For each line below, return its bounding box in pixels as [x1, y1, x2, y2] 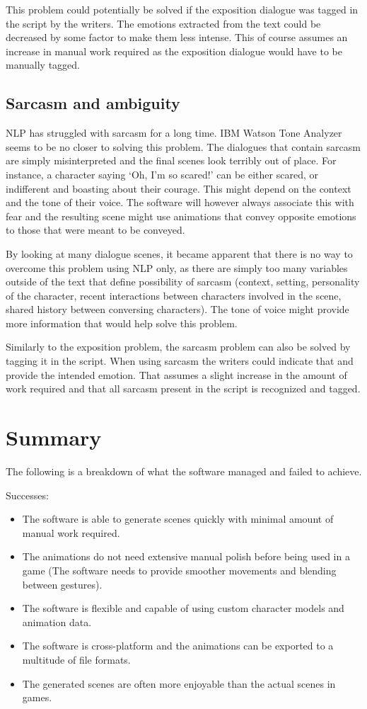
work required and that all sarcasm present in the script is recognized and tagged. [6, 381, 361, 396]
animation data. [22, 614, 92, 629]
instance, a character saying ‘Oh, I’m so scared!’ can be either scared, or [6, 166, 318, 181]
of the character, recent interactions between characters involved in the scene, [6, 288, 342, 302]
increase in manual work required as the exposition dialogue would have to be [6, 43, 342, 58]
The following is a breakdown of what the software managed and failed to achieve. [6, 463, 362, 478]
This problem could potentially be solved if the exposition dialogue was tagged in [6, 2, 359, 16]
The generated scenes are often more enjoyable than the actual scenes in [22, 676, 336, 691]
